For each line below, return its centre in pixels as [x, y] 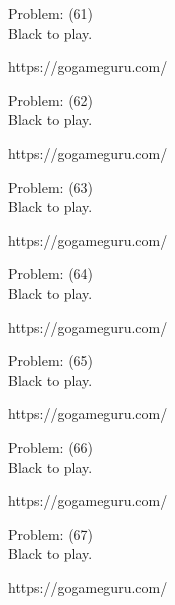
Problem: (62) [51, 99]
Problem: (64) [51, 273]
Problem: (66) [51, 446]
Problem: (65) [51, 360]
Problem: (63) [51, 186]
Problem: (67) [51, 533]
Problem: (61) [51, 13]
